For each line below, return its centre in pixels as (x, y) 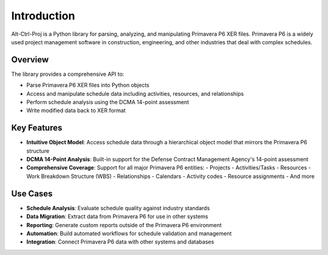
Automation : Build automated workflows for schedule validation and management (129, 233)
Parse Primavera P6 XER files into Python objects (88, 85)
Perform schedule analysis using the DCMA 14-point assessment (108, 102)
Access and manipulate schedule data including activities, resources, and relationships (135, 93)
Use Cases (32, 194)
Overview (30, 60)
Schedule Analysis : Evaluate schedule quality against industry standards (118, 208)
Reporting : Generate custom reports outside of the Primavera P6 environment (124, 225)
